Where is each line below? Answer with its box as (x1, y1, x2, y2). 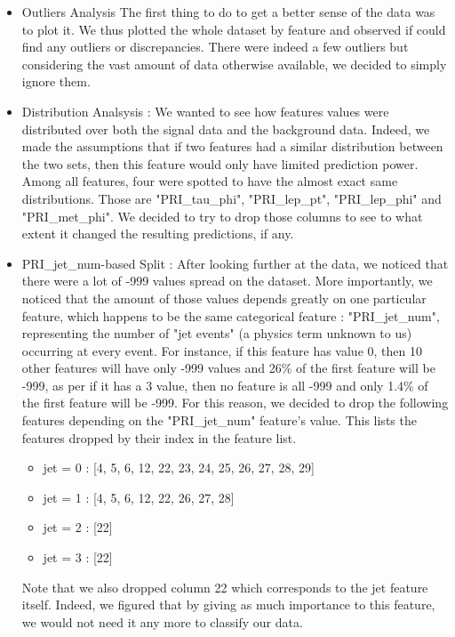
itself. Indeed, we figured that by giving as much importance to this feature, (21, 595, 435, 614)
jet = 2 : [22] (43, 518, 113, 536)
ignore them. (21, 72, 91, 91)
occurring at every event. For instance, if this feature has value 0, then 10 (21, 341, 422, 359)
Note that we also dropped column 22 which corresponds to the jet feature (21, 577, 428, 596)
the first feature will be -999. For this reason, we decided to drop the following (21, 393, 449, 412)
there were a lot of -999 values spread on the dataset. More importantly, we (21, 271, 433, 290)
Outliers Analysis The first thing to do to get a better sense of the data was (21, 3, 435, 20)
